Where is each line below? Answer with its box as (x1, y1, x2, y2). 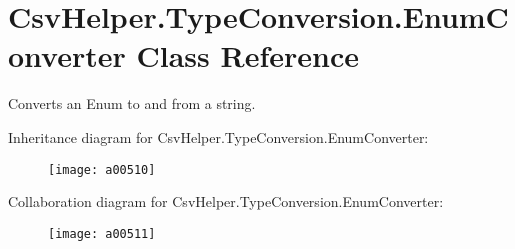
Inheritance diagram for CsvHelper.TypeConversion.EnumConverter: (8, 126, 429, 147)
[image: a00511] (48, 226, 156, 241)
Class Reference (136, 35, 359, 76)
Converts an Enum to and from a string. (8, 93, 256, 114)
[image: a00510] (48, 162, 156, 177)
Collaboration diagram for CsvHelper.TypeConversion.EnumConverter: (8, 191, 444, 212)
